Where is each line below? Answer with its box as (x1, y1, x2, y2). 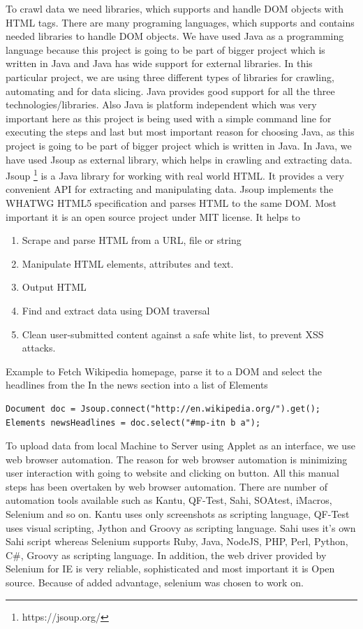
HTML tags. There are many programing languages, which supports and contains (6, 15, 355, 29)
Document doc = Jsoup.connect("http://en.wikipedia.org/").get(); (6, 403, 321, 414)
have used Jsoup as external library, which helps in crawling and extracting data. (6, 152, 353, 166)
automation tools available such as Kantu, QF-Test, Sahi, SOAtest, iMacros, (6, 493, 332, 507)
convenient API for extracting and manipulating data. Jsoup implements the (6, 182, 334, 196)
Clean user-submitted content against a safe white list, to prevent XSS (22, 326, 324, 341)
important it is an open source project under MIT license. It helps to (6, 209, 301, 224)
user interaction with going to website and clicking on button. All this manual (6, 465, 339, 480)
